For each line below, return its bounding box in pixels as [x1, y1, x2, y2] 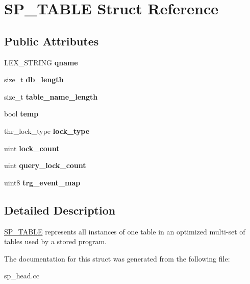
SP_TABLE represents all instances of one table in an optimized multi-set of [4, 226, 245, 236]
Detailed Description [4, 202, 116, 218]
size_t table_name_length [4, 91, 98, 102]
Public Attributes [4, 33, 99, 49]
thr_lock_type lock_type [4, 125, 90, 136]
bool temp [4, 108, 39, 119]
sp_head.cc [4, 270, 39, 281]
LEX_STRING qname [4, 57, 78, 67]
